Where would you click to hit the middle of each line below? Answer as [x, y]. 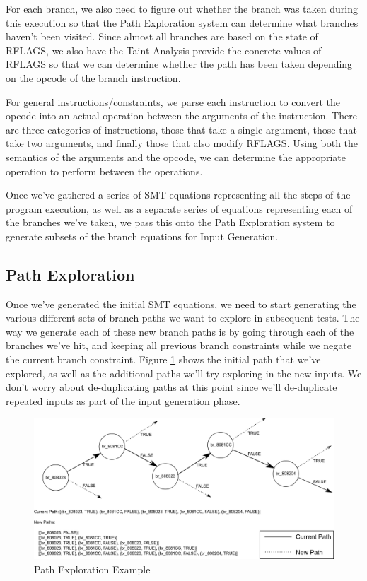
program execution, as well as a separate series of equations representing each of [179, 208]
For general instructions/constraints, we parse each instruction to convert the [173, 101]
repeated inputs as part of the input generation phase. [123, 400]
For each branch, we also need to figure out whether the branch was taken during [182, 8]
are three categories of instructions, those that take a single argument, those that [181, 129]
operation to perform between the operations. [104, 171]
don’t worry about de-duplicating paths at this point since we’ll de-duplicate [171, 387]
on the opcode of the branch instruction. [93, 77]
